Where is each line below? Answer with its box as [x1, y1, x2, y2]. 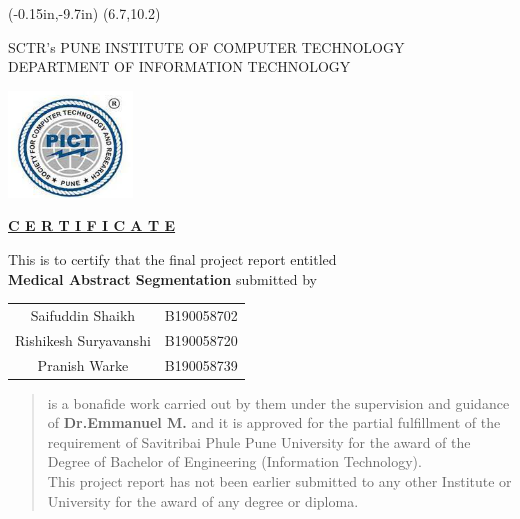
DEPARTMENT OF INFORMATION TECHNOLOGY [8, 56, 351, 77]
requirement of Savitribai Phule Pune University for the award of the [47, 431, 471, 452]
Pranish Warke [37, 354, 129, 375]
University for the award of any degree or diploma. [47, 490, 359, 511]
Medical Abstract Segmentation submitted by [8, 268, 317, 289]
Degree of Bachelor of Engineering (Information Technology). [47, 451, 422, 472]
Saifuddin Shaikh [30, 304, 136, 325]
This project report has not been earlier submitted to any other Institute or [47, 471, 512, 492]
